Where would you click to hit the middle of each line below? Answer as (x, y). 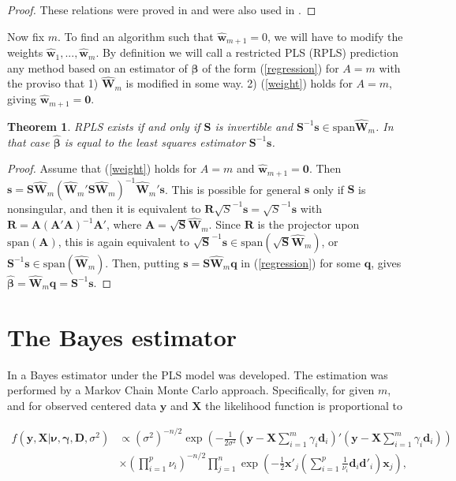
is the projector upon (308, 224)
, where (124, 224)
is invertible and (254, 126)
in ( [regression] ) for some (301, 262)
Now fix (26, 36)
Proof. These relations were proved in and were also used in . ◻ (162, 9)
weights (25, 52)
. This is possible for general (233, 189)
